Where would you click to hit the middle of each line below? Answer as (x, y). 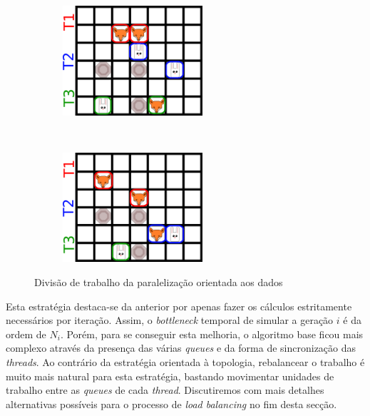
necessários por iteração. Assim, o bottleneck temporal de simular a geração (170, 320)
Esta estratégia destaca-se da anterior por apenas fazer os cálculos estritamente (179, 306)
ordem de (26, 334)
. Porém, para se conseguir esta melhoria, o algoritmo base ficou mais (212, 334)
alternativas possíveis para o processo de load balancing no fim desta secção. (171, 404)
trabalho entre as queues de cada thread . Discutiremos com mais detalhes (165, 390)
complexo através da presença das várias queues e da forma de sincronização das (181, 348)
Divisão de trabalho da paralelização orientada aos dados (159, 281)
